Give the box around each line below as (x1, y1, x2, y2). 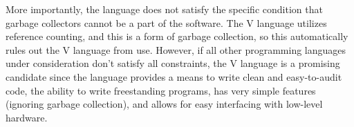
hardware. (6, 110, 48, 124)
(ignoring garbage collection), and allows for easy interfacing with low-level (6, 97, 323, 111)
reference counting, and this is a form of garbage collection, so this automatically (6, 29, 348, 43)
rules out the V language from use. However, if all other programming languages (6, 42, 346, 57)
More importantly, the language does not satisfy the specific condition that (6, 2, 323, 16)
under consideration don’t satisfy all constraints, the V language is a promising (6, 56, 340, 70)
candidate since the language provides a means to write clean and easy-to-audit (6, 69, 342, 84)
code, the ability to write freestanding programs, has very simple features (6, 83, 316, 97)
